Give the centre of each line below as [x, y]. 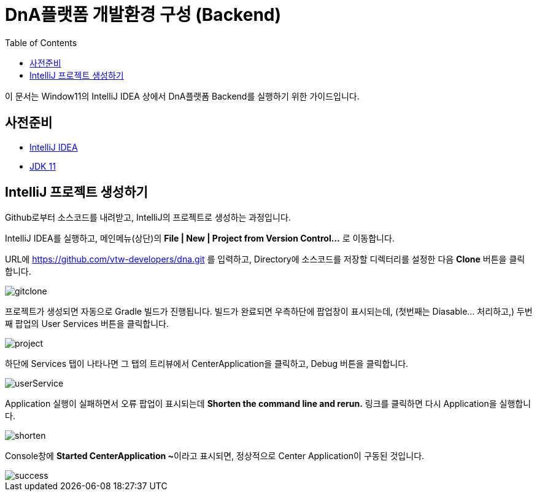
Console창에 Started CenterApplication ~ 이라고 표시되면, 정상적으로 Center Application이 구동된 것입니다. [215, 456]
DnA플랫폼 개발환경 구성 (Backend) [143, 15]
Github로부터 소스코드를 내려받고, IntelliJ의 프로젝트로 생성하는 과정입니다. [148, 218]
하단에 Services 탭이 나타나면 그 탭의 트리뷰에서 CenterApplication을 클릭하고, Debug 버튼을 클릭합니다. [207, 364]
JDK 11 [43, 166]
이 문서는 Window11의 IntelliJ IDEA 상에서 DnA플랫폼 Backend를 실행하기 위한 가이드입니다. [182, 96]
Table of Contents [41, 42]
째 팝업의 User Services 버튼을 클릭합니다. [87, 324]
